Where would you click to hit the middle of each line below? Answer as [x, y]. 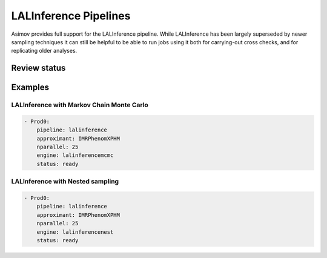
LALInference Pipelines [71, 16]
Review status [38, 68]
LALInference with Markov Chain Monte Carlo [80, 105]
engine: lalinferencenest [75, 232]
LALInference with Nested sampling [65, 182]
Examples [30, 88]
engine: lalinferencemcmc [75, 155]
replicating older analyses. [44, 51]
